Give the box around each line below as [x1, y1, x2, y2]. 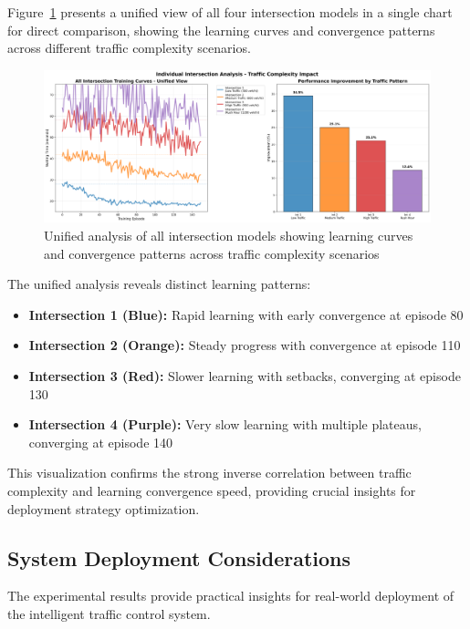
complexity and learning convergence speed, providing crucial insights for [7, 481, 416, 500]
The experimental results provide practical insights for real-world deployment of [7, 586, 454, 605]
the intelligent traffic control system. [7, 603, 211, 623]
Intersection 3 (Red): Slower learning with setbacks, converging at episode [28, 366, 461, 386]
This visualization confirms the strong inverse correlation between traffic [7, 463, 412, 482]
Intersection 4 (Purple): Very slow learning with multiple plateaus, [28, 415, 422, 434]
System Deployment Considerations [7, 543, 351, 572]
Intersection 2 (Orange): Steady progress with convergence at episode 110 [28, 335, 461, 355]
